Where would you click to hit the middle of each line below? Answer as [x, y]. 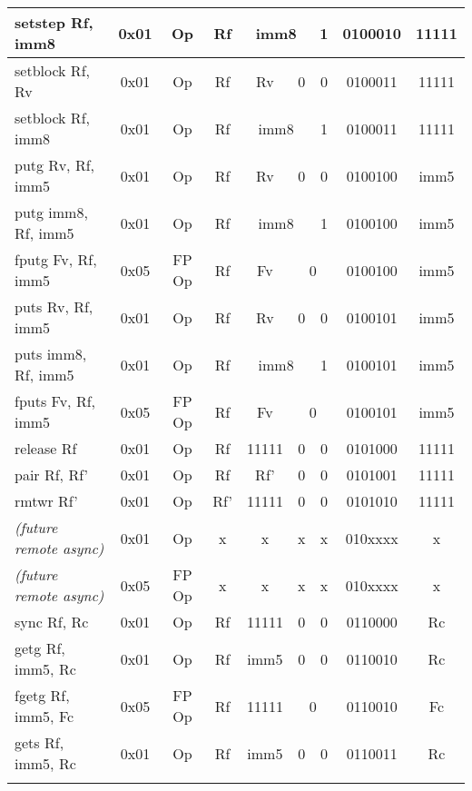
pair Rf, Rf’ [51, 475]
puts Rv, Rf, [54, 307]
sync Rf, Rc [52, 622]
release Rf [46, 448]
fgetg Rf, [42, 695]
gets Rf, [39, 742]
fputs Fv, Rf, [55, 401]
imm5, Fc [44, 716]
